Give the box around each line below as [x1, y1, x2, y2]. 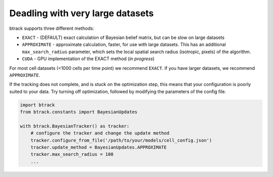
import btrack [20, 102, 55, 108]
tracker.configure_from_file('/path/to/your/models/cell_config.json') [30, 137, 212, 143]
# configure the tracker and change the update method [30, 130, 169, 136]
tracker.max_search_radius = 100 [30, 152, 114, 157]
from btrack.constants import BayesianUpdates [20, 109, 138, 115]
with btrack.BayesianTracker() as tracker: [20, 123, 130, 129]
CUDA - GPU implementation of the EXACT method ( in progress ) [22, 56, 155, 62]
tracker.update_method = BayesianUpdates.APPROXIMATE [30, 145, 167, 150]
